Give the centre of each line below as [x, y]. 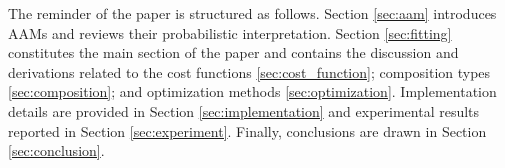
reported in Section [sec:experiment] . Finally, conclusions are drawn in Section [247, 130]
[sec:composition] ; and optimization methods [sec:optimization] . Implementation [252, 91]
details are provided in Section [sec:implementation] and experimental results [244, 110]
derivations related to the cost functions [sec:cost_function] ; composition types [249, 71]
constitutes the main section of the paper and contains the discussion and [233, 52]
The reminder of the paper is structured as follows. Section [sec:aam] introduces [252, 13]
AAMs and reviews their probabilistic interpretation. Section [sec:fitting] [230, 32]
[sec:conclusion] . [56, 150]
